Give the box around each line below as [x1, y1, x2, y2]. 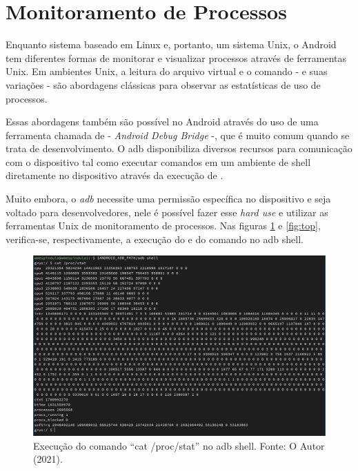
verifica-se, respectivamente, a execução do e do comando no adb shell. [6, 231, 304, 246]
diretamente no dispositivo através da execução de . [6, 168, 223, 182]
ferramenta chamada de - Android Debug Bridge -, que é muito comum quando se [6, 127, 350, 142]
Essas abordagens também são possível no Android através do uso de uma [6, 114, 319, 129]
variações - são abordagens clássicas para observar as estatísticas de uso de [6, 77, 321, 92]
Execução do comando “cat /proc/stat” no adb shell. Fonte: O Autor [33, 438, 325, 452]
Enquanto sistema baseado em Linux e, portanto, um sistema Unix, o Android [6, 37, 337, 52]
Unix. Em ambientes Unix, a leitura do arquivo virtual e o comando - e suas [6, 64, 328, 78]
